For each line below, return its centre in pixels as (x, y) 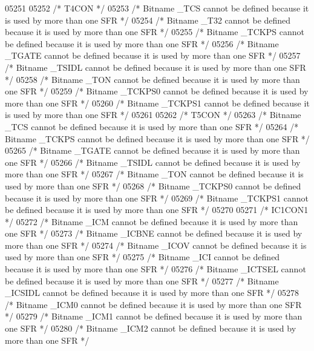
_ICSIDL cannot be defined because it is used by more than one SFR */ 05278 (152, 293)
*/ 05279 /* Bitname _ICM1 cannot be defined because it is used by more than (154, 316)
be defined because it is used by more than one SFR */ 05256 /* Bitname (142, 43)
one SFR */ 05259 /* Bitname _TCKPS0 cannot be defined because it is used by (157, 91)
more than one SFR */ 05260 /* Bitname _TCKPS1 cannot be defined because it (157, 103)
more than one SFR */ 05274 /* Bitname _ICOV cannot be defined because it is (156, 245)
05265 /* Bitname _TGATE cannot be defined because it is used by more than (152, 150)
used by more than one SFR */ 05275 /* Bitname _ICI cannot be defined (142, 257)
